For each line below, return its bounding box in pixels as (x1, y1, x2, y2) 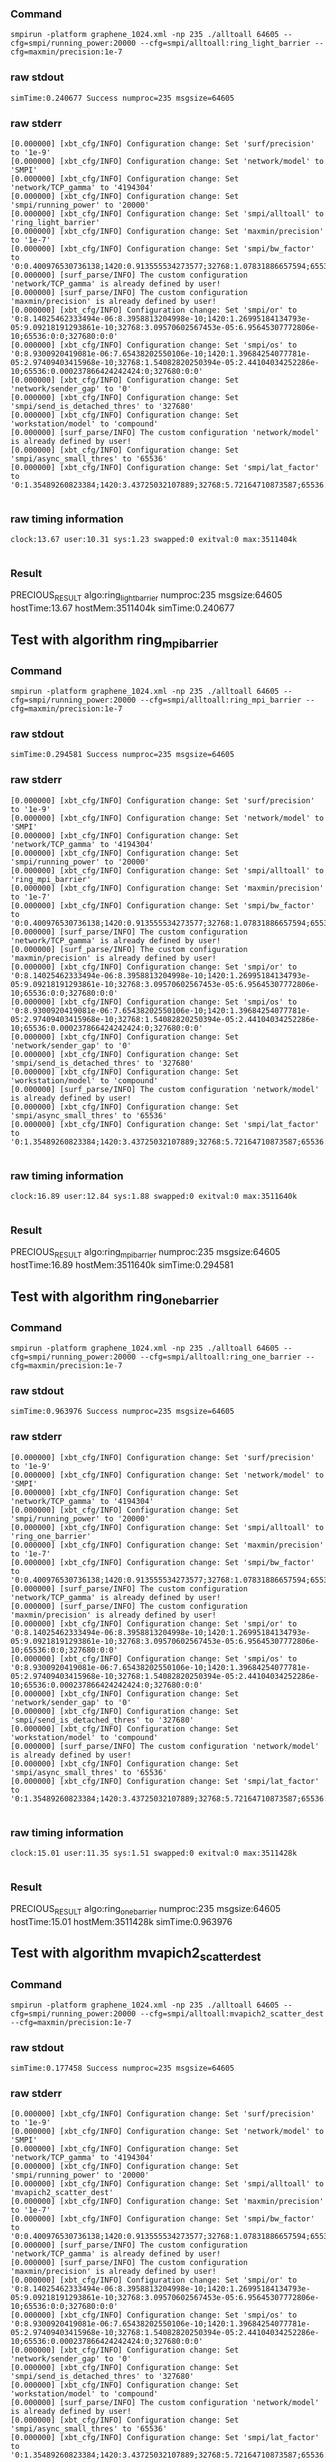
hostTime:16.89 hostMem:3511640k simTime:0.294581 (10, 1259, 234, 1271)
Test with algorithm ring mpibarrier (10, 631, 219, 651)
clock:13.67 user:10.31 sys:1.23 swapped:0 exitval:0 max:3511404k (10, 535, 298, 545)
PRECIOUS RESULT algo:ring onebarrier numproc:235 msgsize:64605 (10, 1903, 282, 1917)
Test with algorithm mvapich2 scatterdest (10, 1945, 262, 1964)
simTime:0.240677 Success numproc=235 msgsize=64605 (10, 93, 235, 103)
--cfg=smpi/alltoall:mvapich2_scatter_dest (139, 2008, 325, 2019)
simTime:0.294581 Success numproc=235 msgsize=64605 (10, 750, 235, 760)
